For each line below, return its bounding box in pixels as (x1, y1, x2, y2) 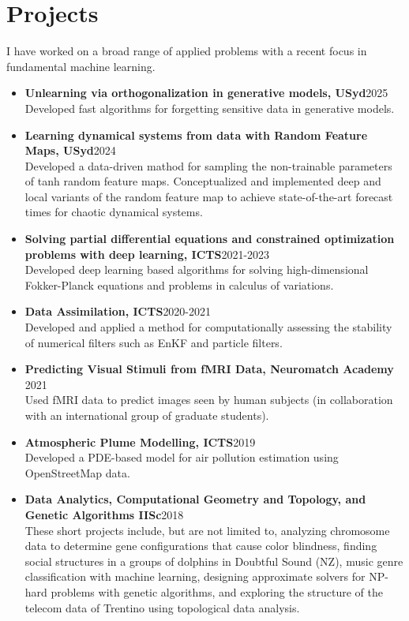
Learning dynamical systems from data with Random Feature (24, 126, 368, 143)
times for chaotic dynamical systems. (24, 204, 203, 220)
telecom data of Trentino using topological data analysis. (24, 599, 300, 615)
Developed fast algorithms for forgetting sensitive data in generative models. (24, 99, 395, 116)
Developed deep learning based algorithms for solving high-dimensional (24, 261, 369, 278)
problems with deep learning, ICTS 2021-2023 (24, 245, 270, 262)
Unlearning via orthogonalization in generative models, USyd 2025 (24, 84, 388, 101)
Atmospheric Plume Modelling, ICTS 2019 (24, 433, 256, 450)
